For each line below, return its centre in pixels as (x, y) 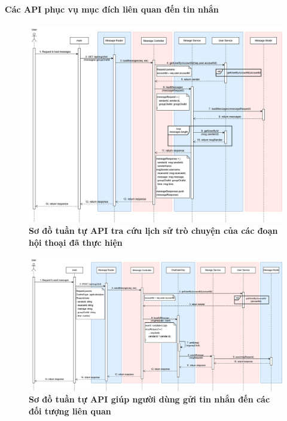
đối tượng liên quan (70, 411)
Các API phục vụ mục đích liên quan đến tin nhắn (112, 9)
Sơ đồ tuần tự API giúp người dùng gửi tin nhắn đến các (149, 399)
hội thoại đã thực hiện (76, 242)
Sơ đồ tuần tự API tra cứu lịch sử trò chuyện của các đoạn (153, 231)
